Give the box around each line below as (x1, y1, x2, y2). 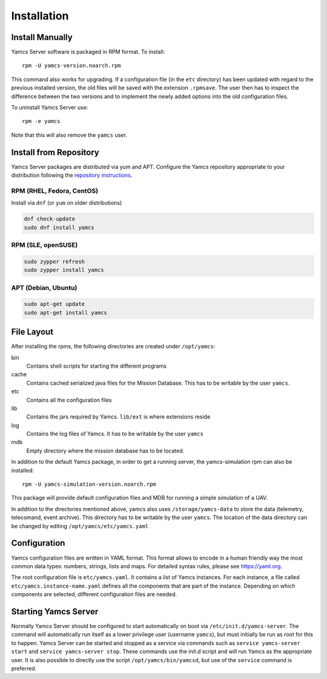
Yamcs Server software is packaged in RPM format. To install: (11, 48, 165, 56)
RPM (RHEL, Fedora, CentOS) (11, 187, 99, 195)
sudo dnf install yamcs (24, 224, 95, 231)
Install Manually (11, 32, 73, 42)
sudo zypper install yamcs (24, 267, 104, 274)
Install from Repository (11, 147, 99, 157)
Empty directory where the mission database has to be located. (26, 447, 185, 454)
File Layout (11, 327, 54, 337)
